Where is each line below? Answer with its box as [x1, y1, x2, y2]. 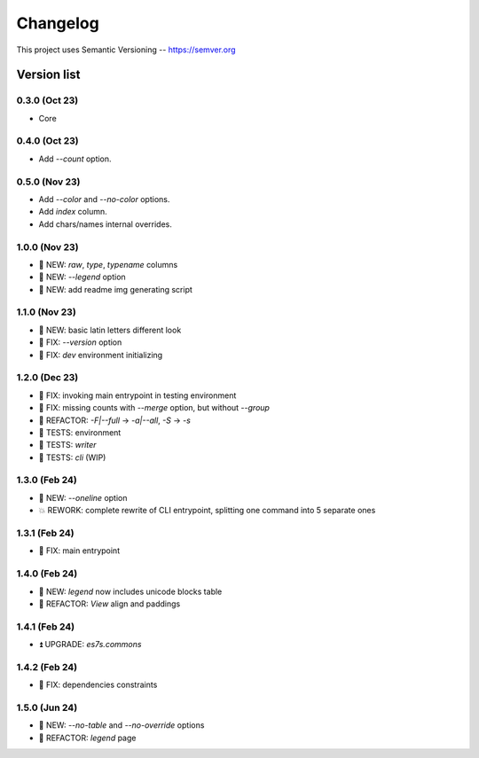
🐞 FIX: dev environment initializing [38, 349, 163, 360]
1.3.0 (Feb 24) [16, 474, 77, 487]
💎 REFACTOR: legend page [38, 732, 137, 743]
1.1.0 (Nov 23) [16, 306, 77, 318]
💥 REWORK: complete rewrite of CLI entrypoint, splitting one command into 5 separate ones [38, 505, 376, 516]
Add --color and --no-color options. [38, 193, 170, 204]
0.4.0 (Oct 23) [16, 135, 79, 147]
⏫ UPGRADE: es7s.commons [38, 639, 142, 650]
